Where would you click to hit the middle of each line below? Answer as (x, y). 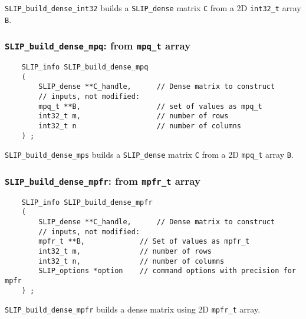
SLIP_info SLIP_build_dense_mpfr (87, 202)
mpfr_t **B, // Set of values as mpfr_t (144, 242)
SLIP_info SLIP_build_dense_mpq (85, 67)
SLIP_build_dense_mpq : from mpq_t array (98, 46)
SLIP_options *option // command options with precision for (167, 271)
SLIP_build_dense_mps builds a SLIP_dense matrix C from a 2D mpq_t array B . (149, 154)
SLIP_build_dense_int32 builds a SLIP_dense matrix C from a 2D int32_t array (153, 8)
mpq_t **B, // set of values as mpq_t (150, 106)
